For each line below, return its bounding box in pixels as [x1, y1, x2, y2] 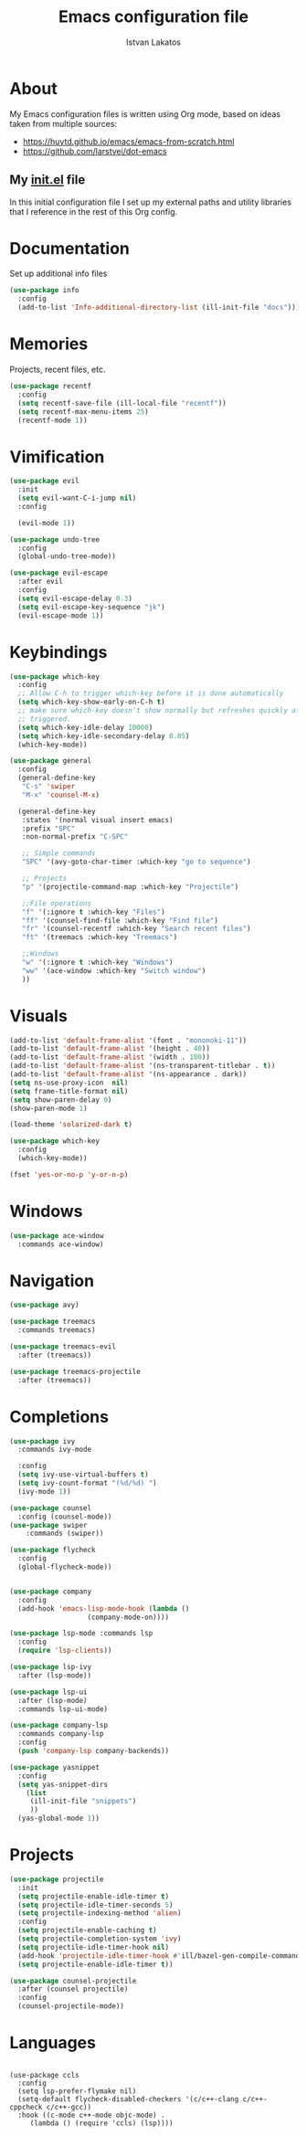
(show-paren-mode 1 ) [9, 1104, 89, 1113]
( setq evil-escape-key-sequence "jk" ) [17, 602, 166, 611]
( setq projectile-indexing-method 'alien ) [17, 1909, 182, 1918]
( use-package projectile [9, 1875, 104, 1884]
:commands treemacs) [17, 1326, 96, 1335]
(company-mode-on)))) [87, 1613, 170, 1622]
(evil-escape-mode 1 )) [17, 610, 104, 620]
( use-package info [9, 286, 79, 295]
